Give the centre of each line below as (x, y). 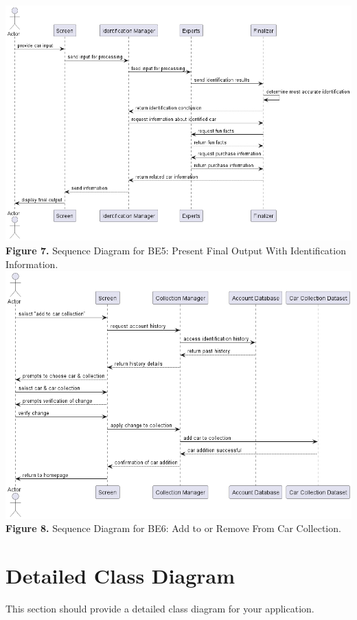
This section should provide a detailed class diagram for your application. (160, 609)
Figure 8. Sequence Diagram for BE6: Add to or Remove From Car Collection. (173, 528)
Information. (32, 264)
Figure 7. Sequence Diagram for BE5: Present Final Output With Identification (176, 251)
